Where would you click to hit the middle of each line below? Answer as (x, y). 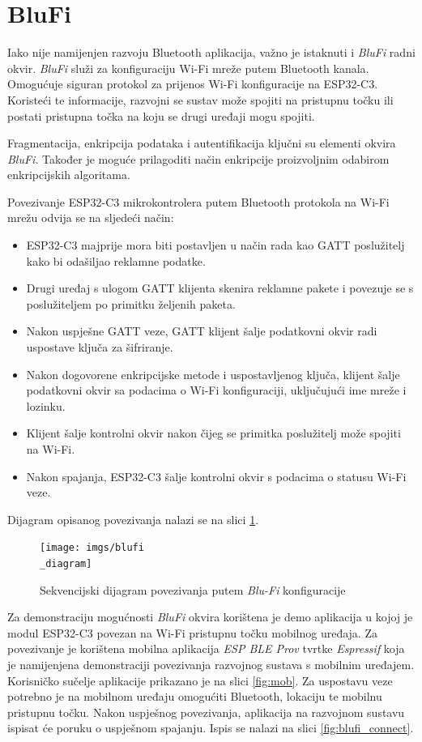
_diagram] (66, 564)
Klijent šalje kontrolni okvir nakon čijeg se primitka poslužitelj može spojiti (213, 433)
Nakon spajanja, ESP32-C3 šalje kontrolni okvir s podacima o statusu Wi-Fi (216, 476)
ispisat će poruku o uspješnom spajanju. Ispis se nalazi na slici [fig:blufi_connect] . (211, 728)
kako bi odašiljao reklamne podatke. (116, 260)
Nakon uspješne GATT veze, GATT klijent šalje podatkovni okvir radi (202, 331)
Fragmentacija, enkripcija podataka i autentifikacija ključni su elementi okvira (202, 143)
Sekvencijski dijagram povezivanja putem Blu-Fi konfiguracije (193, 589)
